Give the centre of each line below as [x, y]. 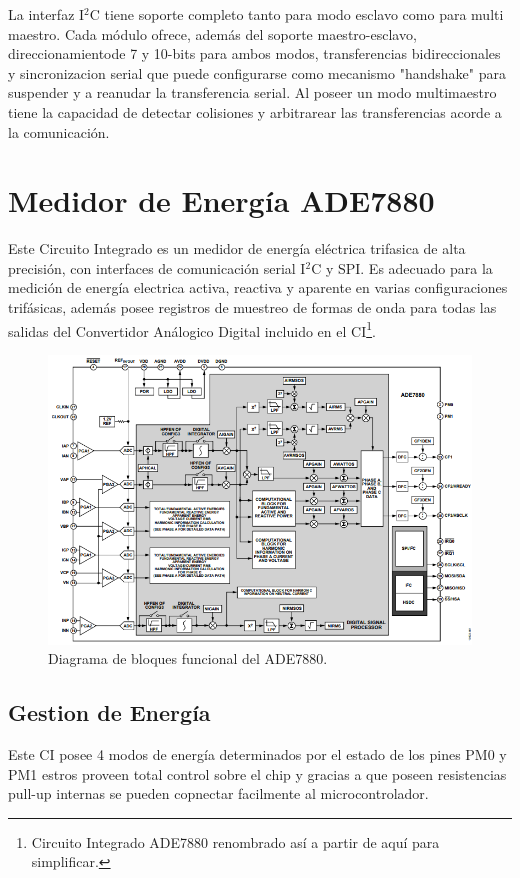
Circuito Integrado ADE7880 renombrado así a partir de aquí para [235, 841]
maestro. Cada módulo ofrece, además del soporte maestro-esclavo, [212, 33]
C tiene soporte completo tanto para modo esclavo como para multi [296, 14]
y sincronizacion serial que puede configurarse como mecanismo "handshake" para [257, 72]
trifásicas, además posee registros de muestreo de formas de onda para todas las [252, 307]
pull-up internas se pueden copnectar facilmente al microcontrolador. [218, 793]
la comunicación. [59, 131]
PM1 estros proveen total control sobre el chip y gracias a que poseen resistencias [257, 773]
